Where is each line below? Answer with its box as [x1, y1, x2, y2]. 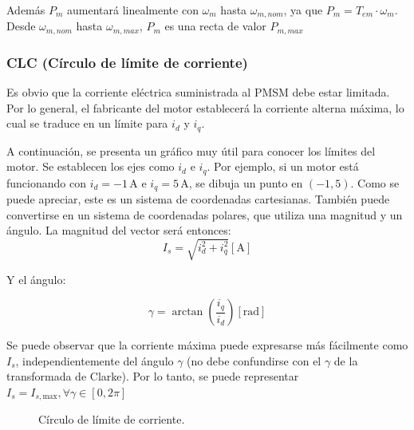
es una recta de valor [164, 18, 266, 34]
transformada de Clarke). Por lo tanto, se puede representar [6, 368, 299, 385]
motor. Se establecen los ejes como [6, 158, 175, 175]
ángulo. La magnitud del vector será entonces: [6, 222, 231, 239]
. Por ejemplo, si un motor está [207, 158, 359, 175]
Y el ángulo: [6, 270, 66, 287]
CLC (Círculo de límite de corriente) [6, 52, 248, 72]
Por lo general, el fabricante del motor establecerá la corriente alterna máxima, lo [6, 99, 404, 116]
